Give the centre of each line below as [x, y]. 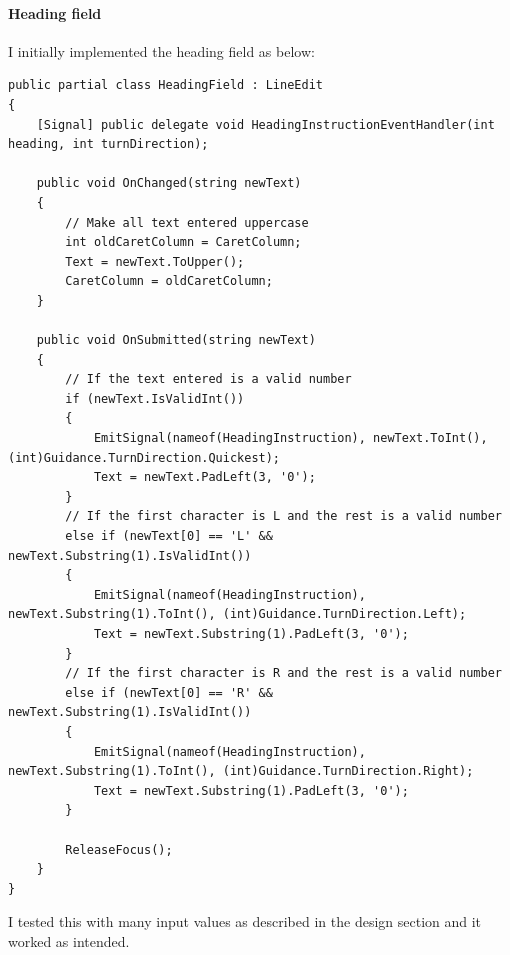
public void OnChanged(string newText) [169, 183]
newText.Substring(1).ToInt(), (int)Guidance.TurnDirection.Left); [237, 614]
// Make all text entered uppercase [187, 222]
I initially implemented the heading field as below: [161, 50]
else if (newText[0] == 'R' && [169, 692]
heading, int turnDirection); [108, 144]
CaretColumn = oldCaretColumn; [169, 281]
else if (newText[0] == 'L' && [169, 536]
